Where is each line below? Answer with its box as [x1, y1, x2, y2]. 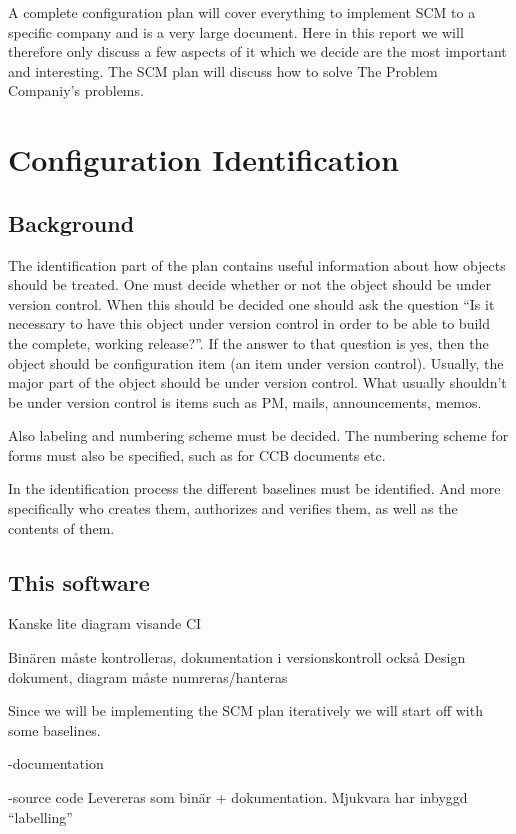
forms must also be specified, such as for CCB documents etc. [8, 444, 386, 465]
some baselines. [8, 719, 101, 740]
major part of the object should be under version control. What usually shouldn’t [8, 372, 507, 393]
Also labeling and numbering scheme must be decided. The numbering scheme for [8, 425, 509, 446]
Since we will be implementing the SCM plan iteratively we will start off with [8, 700, 483, 721]
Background [8, 207, 135, 238]
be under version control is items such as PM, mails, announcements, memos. [8, 391, 482, 412]
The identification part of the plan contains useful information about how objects [8, 254, 506, 275]
